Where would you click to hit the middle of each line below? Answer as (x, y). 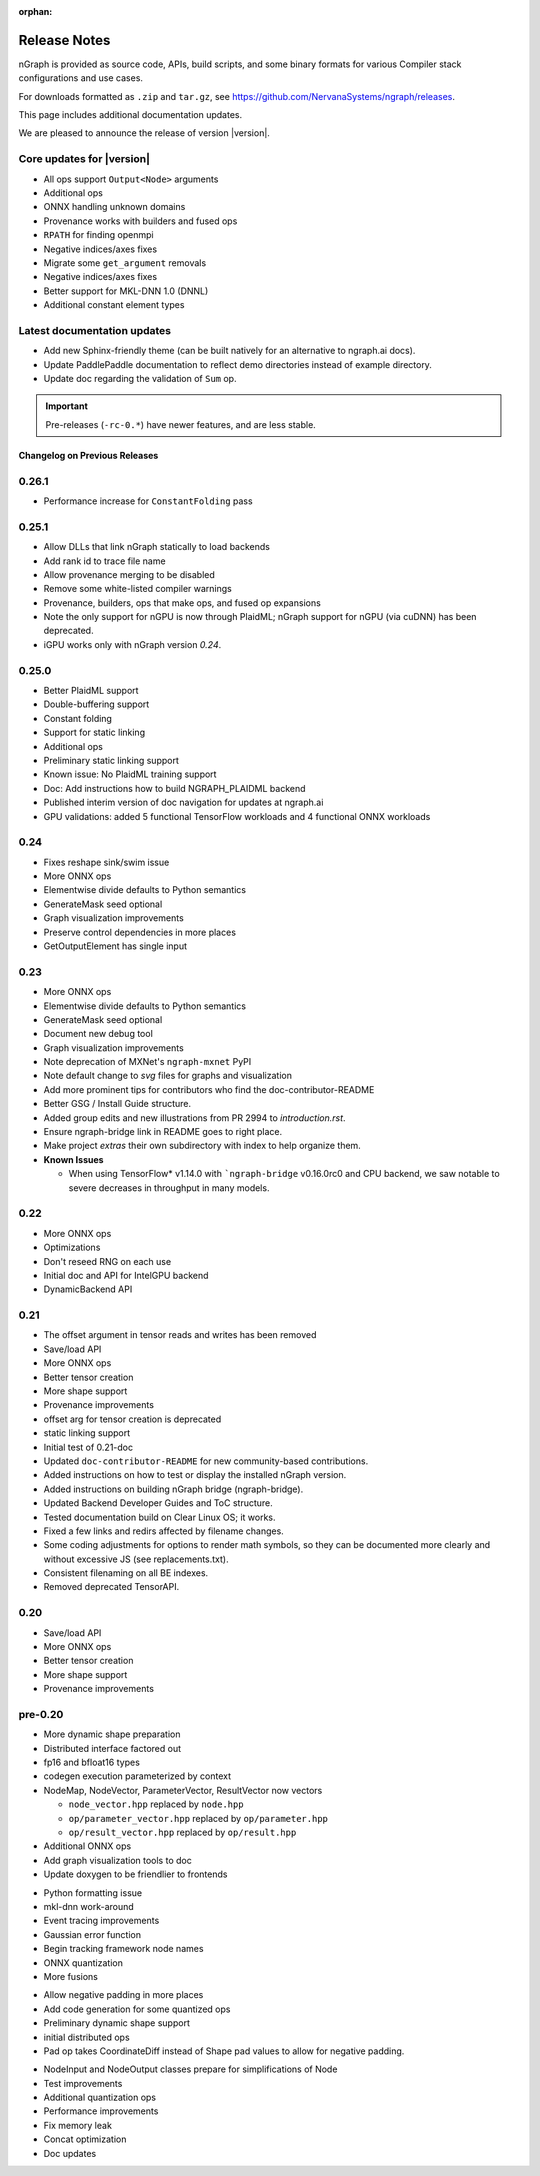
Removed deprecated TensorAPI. (111, 1587)
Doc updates (70, 2153)
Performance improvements (101, 2111)
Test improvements (83, 2083)
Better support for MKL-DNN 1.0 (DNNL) (126, 291)
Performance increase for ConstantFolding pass (148, 501)
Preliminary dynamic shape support (116, 2023)
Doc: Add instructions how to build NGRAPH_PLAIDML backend (174, 788)
